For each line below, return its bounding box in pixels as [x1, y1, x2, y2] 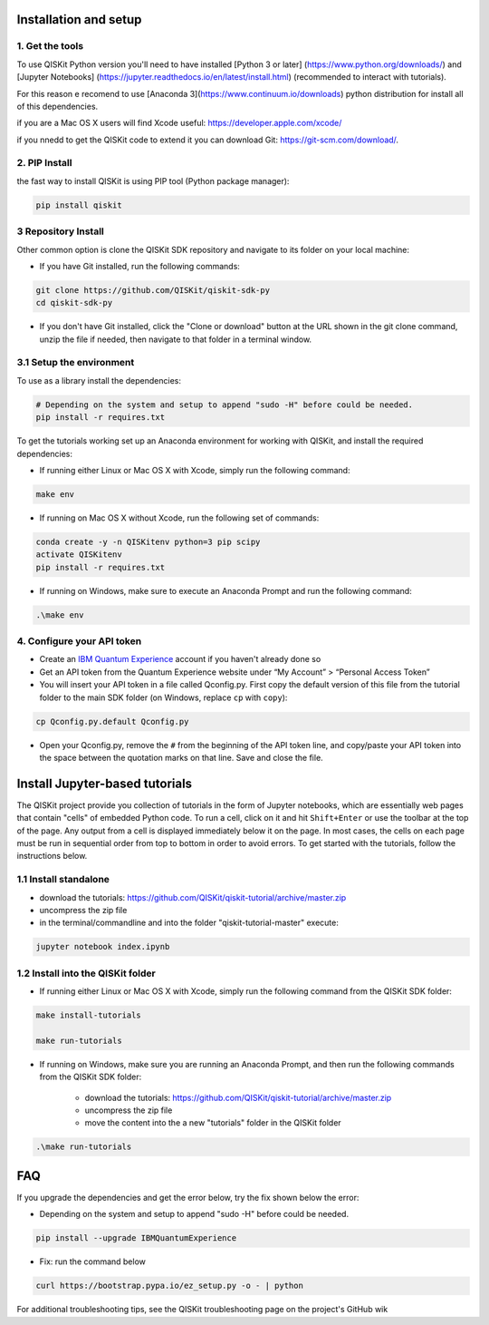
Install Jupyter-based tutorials [16, 775, 193, 791]
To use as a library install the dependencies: [16, 375, 181, 385]
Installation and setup [16, 12, 142, 27]
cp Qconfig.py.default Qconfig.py [35, 716, 189, 726]
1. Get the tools [16, 40, 84, 53]
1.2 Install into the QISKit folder [16, 967, 156, 979]
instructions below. [16, 851, 88, 862]
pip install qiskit [35, 200, 122, 210]
